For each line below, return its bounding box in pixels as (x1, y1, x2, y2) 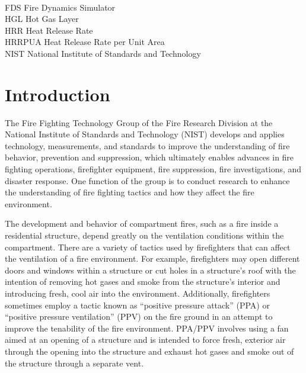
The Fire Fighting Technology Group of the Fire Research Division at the (5, 116, 273, 128)
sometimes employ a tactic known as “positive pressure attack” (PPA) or (5, 298, 270, 311)
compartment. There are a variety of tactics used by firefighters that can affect (5, 240, 291, 253)
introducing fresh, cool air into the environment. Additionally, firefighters (5, 287, 270, 299)
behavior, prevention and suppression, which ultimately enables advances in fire (5, 151, 294, 163)
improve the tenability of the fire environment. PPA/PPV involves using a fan (5, 321, 289, 334)
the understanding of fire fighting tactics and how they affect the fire (5, 186, 254, 198)
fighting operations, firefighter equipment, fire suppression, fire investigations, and (5, 163, 302, 175)
